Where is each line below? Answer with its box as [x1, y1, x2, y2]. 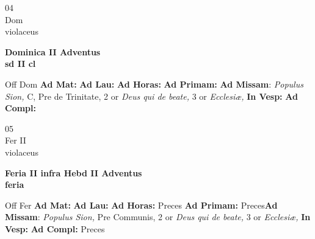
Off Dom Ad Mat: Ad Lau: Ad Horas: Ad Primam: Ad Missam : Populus [5, 77, 303, 90]
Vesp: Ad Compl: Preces [5, 222, 105, 235]
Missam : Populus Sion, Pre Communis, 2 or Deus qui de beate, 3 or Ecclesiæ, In [5, 210, 311, 223]
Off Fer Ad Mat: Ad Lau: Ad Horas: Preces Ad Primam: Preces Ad [5, 198, 278, 211]
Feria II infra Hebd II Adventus [5, 166, 142, 179]
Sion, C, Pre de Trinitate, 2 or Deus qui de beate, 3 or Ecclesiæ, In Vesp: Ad [5, 89, 298, 102]
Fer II [5, 134, 26, 147]
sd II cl [5, 57, 36, 70]
